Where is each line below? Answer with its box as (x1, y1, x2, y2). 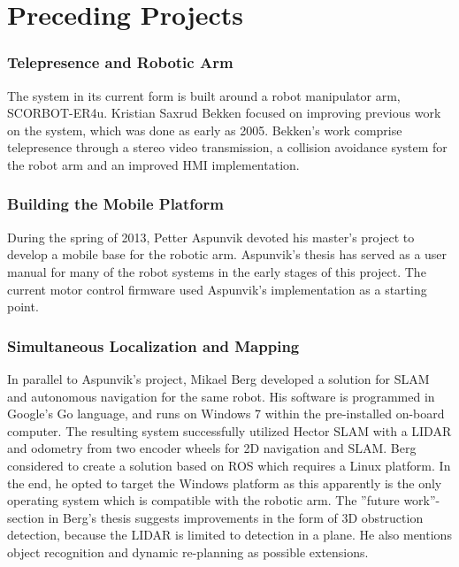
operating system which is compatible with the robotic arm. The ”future (7, 491, 400, 510)
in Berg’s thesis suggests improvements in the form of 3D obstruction (48, 508, 424, 526)
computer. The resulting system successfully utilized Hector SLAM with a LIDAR (7, 421, 452, 440)
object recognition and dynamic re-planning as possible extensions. (7, 542, 369, 561)
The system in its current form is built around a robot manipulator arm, (7, 86, 401, 104)
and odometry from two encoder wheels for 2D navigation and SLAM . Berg (7, 439, 417, 457)
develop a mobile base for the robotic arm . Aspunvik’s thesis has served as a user (7, 245, 448, 264)
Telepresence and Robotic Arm (7, 51, 233, 73)
